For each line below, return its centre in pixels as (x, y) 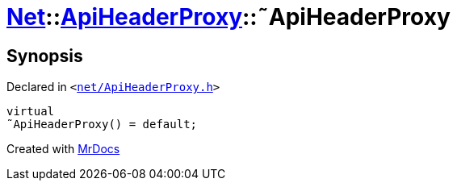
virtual (31, 112)
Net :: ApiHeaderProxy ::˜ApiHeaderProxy (228, 17)
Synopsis (45, 56)
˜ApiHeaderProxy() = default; (102, 125)
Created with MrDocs (63, 149)
